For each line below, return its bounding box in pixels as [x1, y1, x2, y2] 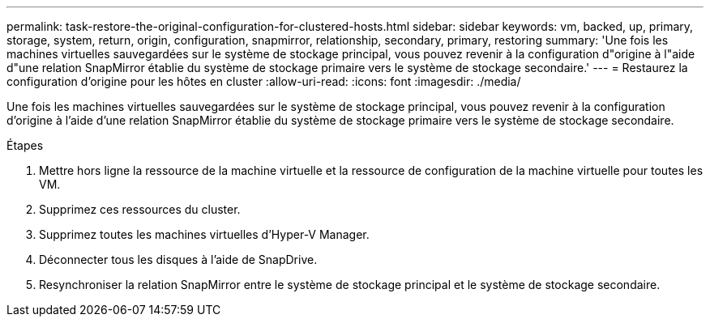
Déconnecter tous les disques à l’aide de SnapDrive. [39, 253, 318, 266]
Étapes [6, 138, 44, 152]
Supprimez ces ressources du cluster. [39, 202, 241, 216]
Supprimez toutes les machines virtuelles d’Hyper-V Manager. [39, 227, 370, 241]
